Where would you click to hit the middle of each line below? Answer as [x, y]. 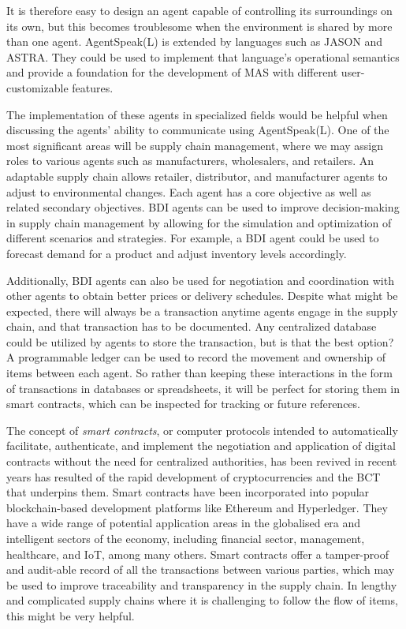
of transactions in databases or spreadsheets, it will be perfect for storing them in [203, 388]
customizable [37, 87]
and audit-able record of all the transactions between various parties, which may [201, 569]
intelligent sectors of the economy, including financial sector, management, [186, 538]
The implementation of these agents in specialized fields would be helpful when [197, 114]
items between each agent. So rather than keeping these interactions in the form [199, 373]
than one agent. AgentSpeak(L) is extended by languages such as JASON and [195, 41]
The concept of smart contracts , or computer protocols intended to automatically [202, 430]
